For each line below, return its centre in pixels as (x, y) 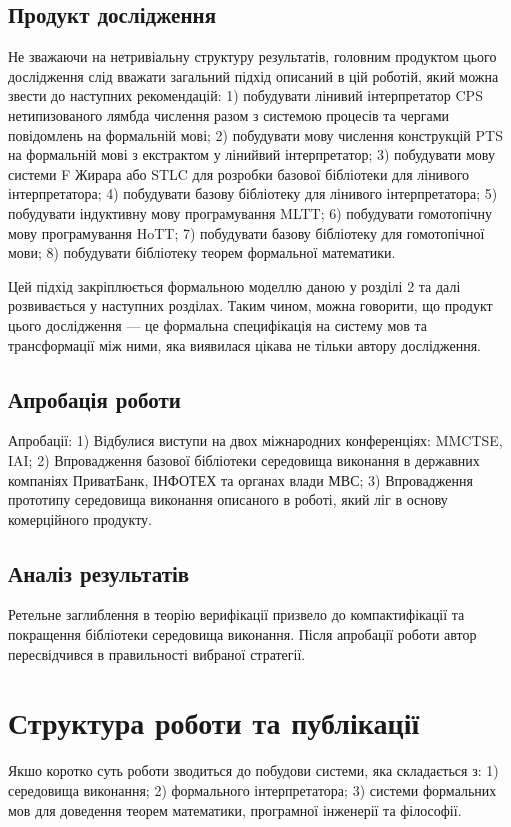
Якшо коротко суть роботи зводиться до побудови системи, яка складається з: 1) (253, 770)
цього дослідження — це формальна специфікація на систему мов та (218, 324)
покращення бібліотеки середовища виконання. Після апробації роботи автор (242, 634)
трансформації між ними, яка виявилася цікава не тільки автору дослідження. (244, 344)
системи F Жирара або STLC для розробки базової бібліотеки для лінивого (239, 173)
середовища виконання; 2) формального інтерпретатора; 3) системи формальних (252, 789)
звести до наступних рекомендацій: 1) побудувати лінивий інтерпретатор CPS (245, 95)
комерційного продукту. (80, 518)
